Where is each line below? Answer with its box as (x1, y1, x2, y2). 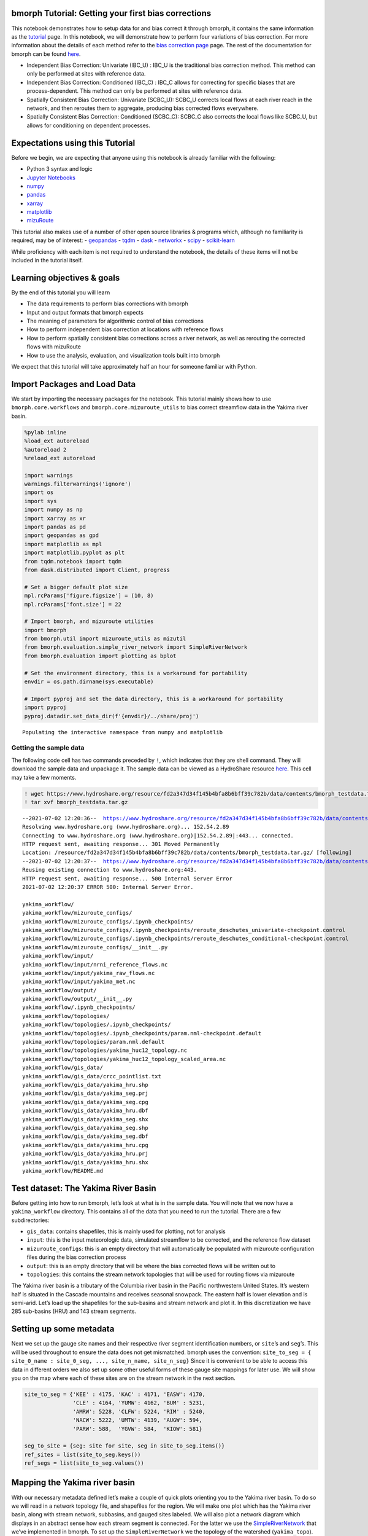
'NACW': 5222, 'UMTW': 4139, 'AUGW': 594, (72, 1417, 202, 1424)
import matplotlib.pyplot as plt (24, 549, 125, 556)
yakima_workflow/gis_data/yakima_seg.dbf (22, 1133, 148, 1140)
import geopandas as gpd (24, 532, 99, 539)
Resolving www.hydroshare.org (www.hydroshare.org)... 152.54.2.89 (22, 823, 229, 831)
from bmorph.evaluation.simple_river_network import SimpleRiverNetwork (24, 644, 248, 651)
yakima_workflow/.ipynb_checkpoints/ (22, 1004, 136, 1011)
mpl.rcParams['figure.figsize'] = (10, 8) (24, 592, 154, 599)
